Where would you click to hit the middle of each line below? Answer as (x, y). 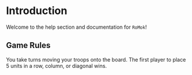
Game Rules (28, 45)
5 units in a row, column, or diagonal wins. (56, 66)
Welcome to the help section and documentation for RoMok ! (76, 27)
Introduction (37, 11)
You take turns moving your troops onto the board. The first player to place (96, 59)
